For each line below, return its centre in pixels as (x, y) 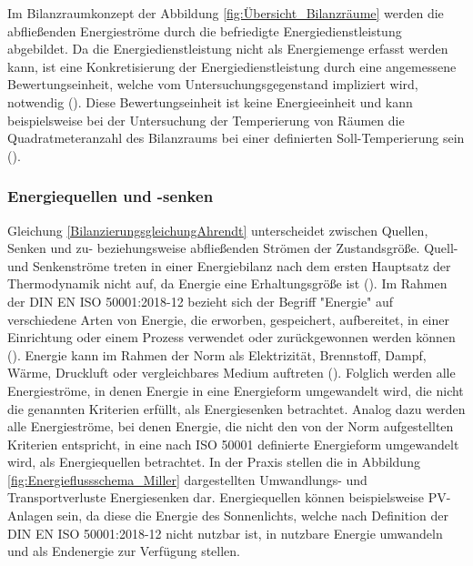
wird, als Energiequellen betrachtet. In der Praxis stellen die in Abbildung (214, 462)
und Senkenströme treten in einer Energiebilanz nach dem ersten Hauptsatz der (229, 265)
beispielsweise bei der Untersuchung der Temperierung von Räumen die (206, 120)
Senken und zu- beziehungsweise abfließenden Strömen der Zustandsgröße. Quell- (233, 248)
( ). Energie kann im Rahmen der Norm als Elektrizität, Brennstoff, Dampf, (217, 354)
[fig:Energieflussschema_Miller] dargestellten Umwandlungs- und (187, 479)
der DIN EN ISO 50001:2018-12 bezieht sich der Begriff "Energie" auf (201, 301)
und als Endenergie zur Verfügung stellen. (124, 551)
